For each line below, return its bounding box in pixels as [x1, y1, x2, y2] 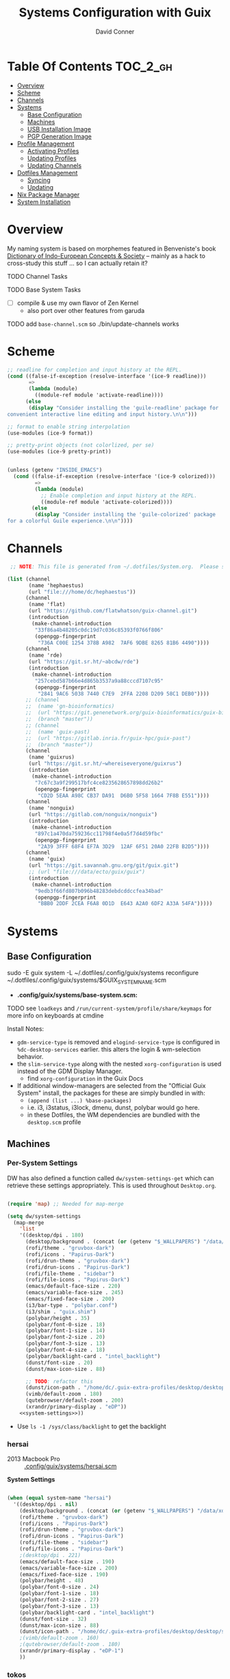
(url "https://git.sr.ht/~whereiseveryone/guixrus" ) [28, 760, 183, 768]
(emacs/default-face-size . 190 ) [19, 1558, 115, 1565]
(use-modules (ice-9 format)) [7, 429, 94, 436]
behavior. [16, 1052, 44, 1061]
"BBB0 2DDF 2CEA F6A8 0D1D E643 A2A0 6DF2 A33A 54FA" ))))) [37, 900, 213, 907]
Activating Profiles [27, 147, 79, 155]
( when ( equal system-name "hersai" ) [7, 1495, 112, 1502]
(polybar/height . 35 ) [25, 1315, 90, 1322]
